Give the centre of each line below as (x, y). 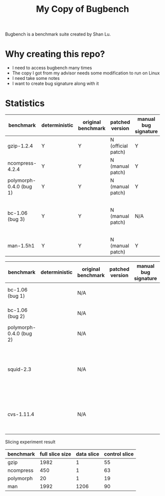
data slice (88, 454)
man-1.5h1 (21, 246)
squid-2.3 (19, 369)
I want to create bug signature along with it (55, 84)
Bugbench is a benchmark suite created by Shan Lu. (58, 34)
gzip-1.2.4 (20, 146)
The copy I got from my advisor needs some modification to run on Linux (86, 73)
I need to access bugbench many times (52, 68)
